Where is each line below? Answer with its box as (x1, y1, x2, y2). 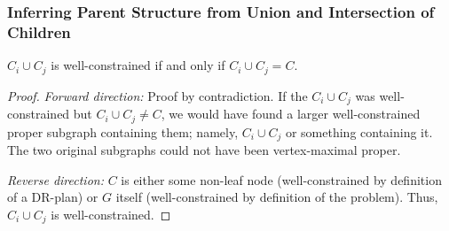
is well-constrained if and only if (51, 56, 225, 74)
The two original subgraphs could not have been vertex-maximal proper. (7, 140, 401, 158)
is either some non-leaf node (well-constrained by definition (121, 170, 442, 189)
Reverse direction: (7, 170, 104, 189)
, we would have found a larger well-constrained (161, 104, 421, 123)
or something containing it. (285, 122, 433, 141)
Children (7, 20, 71, 42)
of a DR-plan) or (7, 188, 98, 206)
